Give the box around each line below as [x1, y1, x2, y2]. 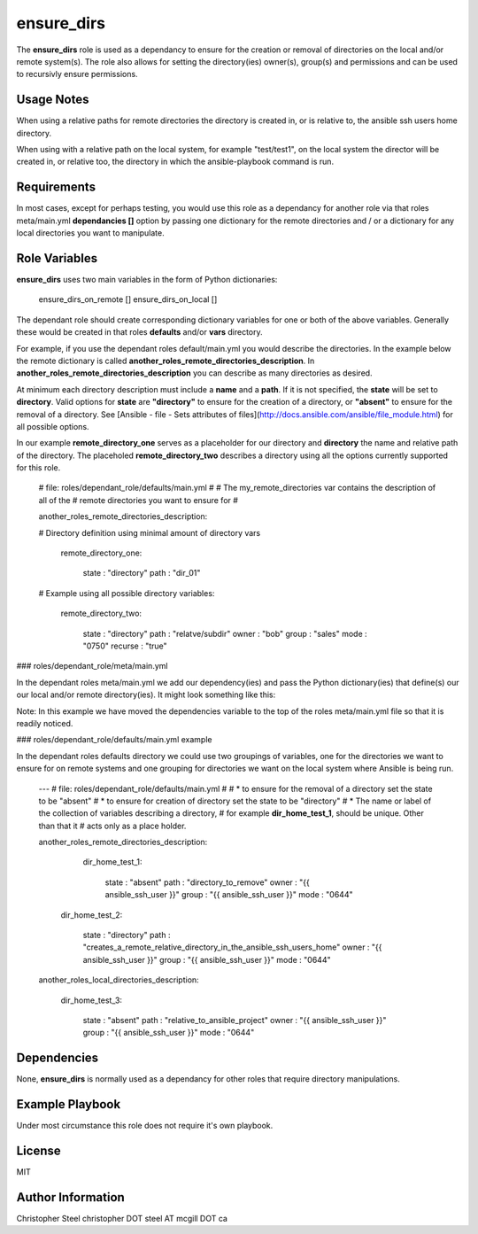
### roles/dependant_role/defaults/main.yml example [16, 734, 212, 745]
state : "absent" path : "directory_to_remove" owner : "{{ [104, 877, 310, 888]
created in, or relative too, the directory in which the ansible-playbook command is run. [16, 156, 335, 167]
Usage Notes [16, 92, 89, 107]
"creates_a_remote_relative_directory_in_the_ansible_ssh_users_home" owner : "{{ [82, 942, 382, 952]
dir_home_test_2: [60, 909, 123, 920]
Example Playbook [16, 1097, 121, 1112]
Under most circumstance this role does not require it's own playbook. [16, 1121, 274, 1131]
